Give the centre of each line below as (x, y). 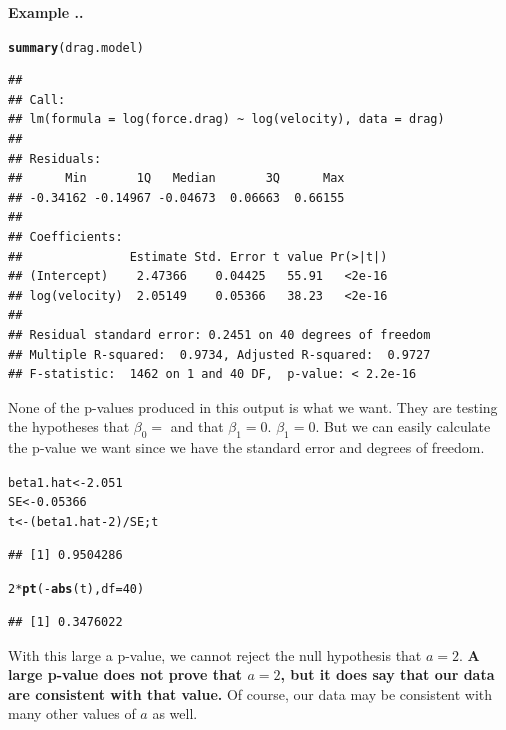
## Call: (37, 99)
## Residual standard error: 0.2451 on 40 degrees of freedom (219, 334)
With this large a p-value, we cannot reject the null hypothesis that (215, 654)
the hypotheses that (69, 426)
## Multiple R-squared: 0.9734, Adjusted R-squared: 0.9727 (219, 354)
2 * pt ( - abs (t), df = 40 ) (76, 589)
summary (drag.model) (76, 47)
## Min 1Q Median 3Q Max (176, 178)
